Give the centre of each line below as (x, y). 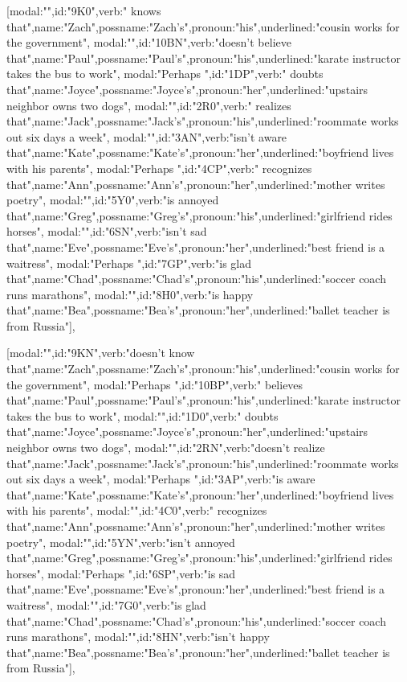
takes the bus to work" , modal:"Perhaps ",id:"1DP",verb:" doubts (165, 74)
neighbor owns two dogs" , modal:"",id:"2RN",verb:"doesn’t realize (166, 448)
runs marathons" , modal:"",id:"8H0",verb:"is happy (130, 294)
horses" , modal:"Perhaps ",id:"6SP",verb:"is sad (121, 573)
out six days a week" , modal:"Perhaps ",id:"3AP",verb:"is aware (161, 479)
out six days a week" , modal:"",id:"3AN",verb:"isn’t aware (147, 136)
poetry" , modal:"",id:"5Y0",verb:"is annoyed (113, 200)
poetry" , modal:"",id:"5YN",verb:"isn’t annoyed (121, 542)
